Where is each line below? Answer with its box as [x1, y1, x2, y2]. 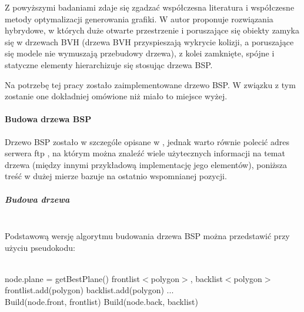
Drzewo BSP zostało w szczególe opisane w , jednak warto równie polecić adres [5, 135, 290, 147]
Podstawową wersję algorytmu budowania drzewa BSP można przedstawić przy [5, 230, 290, 242]
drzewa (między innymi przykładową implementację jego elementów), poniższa [5, 158, 288, 170]
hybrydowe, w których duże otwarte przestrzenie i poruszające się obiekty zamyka [5, 24, 299, 36]
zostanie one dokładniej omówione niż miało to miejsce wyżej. [5, 90, 228, 102]
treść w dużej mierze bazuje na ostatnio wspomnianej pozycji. [5, 170, 227, 182]
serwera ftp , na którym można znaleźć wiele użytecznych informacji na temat [5, 147, 285, 159]
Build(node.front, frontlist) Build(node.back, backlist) [5, 296, 198, 308]
